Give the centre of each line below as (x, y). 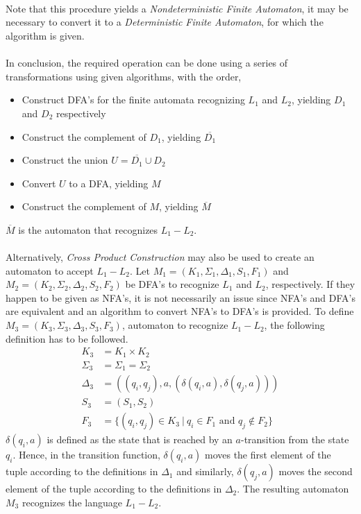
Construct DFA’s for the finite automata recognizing (133, 100)
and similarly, (205, 471)
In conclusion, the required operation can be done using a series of (147, 63)
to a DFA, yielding (109, 183)
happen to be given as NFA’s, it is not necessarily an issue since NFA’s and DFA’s (180, 297)
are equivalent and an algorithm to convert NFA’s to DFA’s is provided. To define (180, 311)
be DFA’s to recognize (172, 284)
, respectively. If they (310, 284)
